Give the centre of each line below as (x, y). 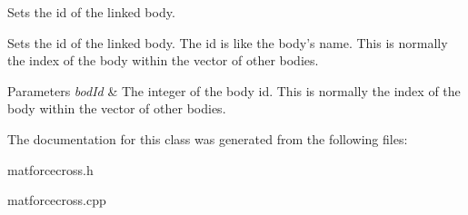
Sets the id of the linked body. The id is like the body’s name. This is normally (228, 42)
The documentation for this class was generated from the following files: (208, 138)
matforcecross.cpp (57, 200)
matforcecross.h (50, 169)
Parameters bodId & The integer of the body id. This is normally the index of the (234, 90)
